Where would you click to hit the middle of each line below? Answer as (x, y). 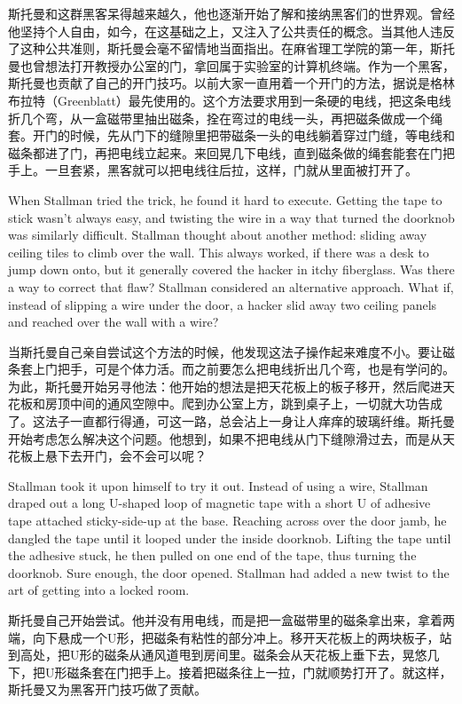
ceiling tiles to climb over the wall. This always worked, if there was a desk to (219, 252)
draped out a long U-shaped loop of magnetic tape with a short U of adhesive (219, 503)
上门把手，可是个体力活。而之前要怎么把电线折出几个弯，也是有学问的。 (243, 369)
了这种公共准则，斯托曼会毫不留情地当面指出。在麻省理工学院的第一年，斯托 (231, 48)
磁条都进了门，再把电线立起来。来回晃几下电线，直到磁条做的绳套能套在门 (225, 152)
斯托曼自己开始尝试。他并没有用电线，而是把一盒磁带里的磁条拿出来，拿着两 (231, 620)
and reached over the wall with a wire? (114, 322)
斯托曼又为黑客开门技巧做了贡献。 (107, 689)
